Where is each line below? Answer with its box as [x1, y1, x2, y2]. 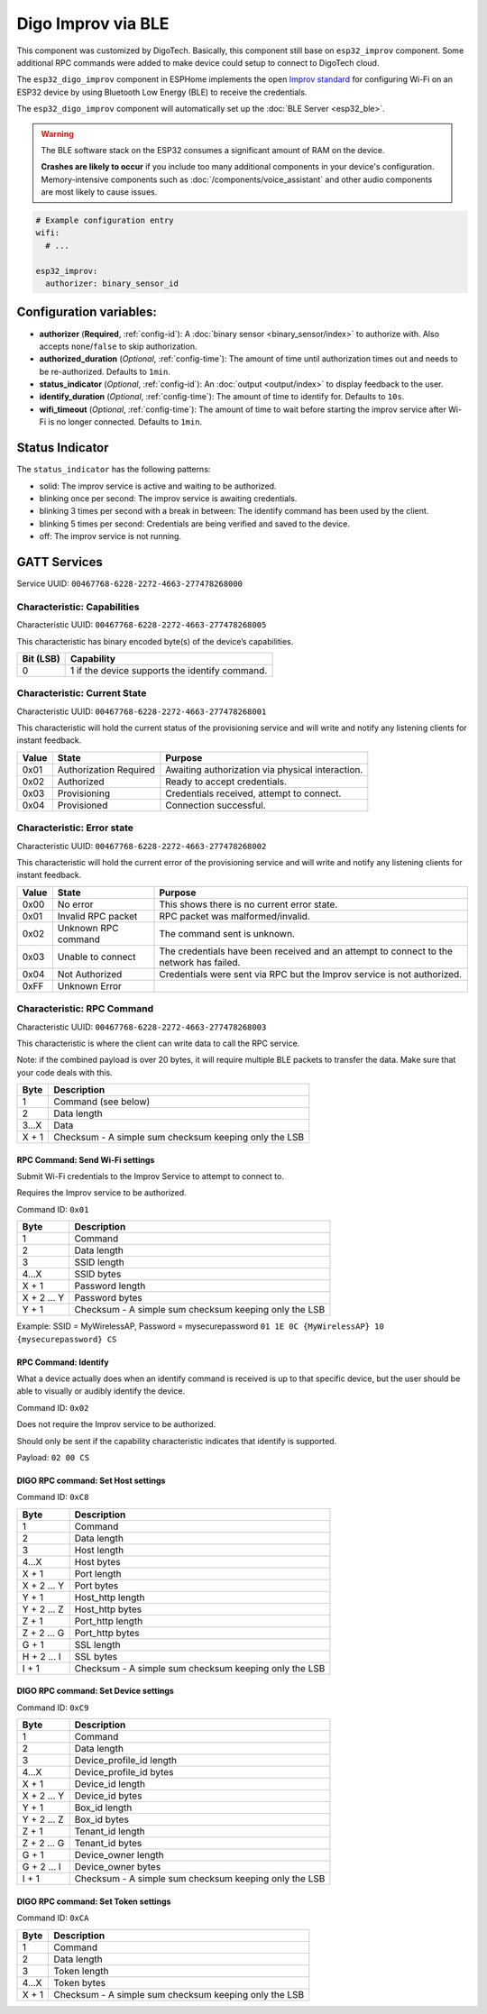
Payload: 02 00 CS [16, 1451, 90, 1462]
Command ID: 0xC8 [16, 1492, 89, 1503]
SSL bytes [74, 1650, 118, 1662]
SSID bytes [74, 1268, 122, 1280]
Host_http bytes [74, 1603, 142, 1616]
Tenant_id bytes [74, 1837, 142, 1850]
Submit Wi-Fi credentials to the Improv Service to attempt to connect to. [16, 1171, 284, 1182]
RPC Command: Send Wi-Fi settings [16, 1154, 155, 1165]
